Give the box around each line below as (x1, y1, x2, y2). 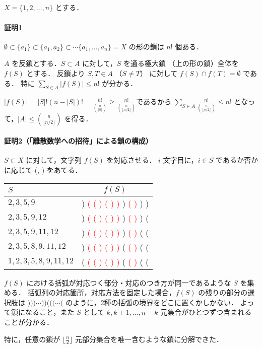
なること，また (25, 307, 75, 317)
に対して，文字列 (26, 155, 82, 165)
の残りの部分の (198, 287, 248, 298)
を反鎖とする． (12, 58, 61, 68)
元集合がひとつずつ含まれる (160, 307, 252, 317)
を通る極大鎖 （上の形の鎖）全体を (123, 58, 239, 68)
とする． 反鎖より (26, 67, 85, 78)
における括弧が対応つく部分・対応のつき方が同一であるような (26, 277, 231, 288)
